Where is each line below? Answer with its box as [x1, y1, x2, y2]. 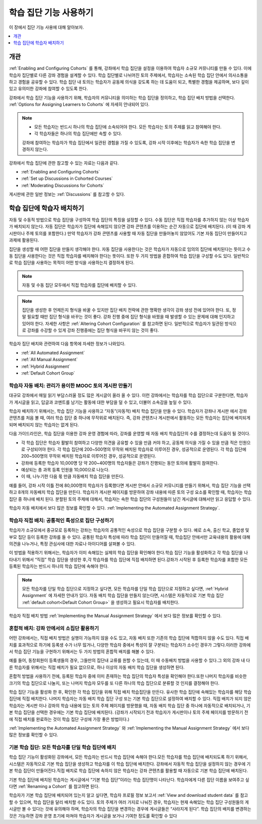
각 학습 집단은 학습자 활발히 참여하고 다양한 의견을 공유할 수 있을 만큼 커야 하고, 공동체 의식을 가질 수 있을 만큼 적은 [21, 440, 238, 446]
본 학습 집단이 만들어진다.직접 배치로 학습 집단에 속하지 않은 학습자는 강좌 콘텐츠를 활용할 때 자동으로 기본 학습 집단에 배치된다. [9, 768, 248, 773]
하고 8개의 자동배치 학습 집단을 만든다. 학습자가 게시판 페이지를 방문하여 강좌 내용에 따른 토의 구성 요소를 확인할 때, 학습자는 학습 [9, 489, 252, 495]
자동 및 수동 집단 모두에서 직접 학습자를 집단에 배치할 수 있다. [22, 282, 137, 288]
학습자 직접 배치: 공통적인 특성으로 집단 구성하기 [9, 517, 114, 524]
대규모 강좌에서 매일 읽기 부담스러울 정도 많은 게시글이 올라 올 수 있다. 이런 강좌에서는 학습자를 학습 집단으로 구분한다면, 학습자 [9, 393, 248, 398]
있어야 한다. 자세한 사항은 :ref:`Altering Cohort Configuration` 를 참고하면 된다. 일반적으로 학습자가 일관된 [22, 321, 224, 326]
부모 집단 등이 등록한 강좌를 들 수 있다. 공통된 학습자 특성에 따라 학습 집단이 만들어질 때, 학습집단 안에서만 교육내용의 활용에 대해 [9, 534, 251, 540]
